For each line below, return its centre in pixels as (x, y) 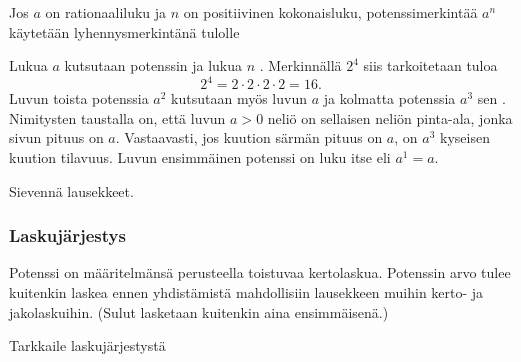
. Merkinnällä (300, 65)
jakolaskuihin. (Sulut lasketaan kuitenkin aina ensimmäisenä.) (199, 311)
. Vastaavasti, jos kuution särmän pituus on (249, 137)
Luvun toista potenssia (79, 98)
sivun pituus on (56, 137)
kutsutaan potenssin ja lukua (153, 65)
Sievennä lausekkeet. (71, 190)
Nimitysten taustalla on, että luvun (117, 117)
